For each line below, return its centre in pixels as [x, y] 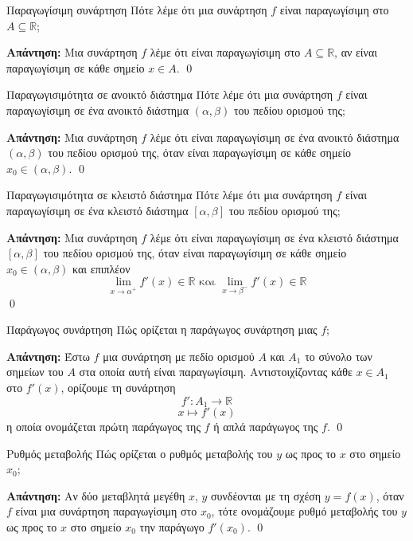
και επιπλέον [101, 268]
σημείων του [35, 372]
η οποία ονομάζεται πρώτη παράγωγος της [103, 426]
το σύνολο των [339, 356]
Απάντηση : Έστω [48, 356]
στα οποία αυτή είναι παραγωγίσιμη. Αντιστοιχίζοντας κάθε [216, 372]
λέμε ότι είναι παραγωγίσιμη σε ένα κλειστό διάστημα [274, 237]
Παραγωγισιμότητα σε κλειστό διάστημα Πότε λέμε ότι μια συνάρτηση [169, 195]
